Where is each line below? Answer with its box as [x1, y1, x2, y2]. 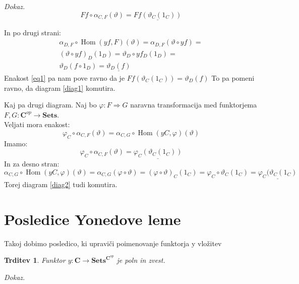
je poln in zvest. [116, 255, 165, 265]
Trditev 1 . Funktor [4, 255, 66, 265]
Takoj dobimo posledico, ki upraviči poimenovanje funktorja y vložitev [4, 238, 222, 248]
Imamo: [4, 138, 28, 148]
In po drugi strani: [4, 27, 61, 37]
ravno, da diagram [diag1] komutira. [4, 82, 115, 93]
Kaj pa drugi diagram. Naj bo [4, 99, 97, 110]
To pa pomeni [211, 72, 255, 83]
